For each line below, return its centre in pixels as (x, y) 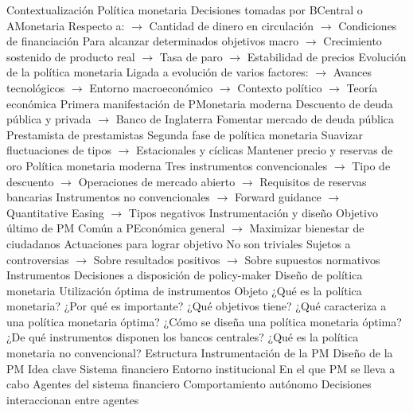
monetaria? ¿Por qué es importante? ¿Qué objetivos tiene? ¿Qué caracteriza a (197, 306)
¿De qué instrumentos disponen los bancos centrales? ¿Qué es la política (183, 337)
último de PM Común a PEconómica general (116, 228)
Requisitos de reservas (313, 181)
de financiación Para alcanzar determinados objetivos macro (153, 41)
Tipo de (371, 165)
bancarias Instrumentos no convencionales (108, 197)
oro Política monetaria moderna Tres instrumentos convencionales (167, 165)
